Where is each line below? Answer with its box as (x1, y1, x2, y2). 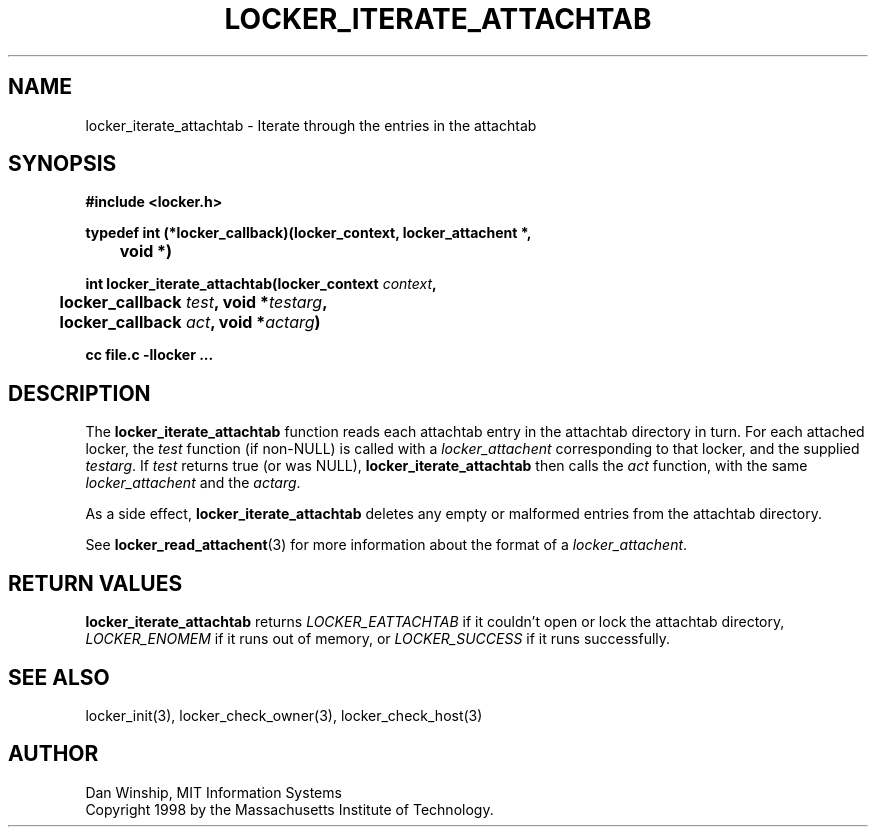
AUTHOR (8, 741, 99, 767)
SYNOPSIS (8, 151, 117, 177)
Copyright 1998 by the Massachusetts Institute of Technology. (85, 800, 494, 818)
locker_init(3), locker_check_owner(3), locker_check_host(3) (85, 706, 483, 724)
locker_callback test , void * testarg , (59, 292, 328, 313)
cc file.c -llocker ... (85, 346, 214, 364)
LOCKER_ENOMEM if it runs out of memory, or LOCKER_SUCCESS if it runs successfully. (85, 630, 671, 648)
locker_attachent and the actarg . (85, 474, 301, 492)
